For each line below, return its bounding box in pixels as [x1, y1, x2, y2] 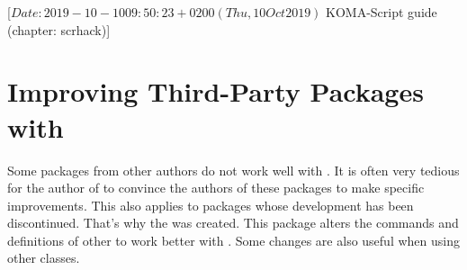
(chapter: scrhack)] [7, 20, 111, 39]
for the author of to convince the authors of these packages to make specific [7, 178, 425, 197]
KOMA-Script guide [326, 3, 437, 21]
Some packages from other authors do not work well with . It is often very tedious [7, 160, 460, 179]
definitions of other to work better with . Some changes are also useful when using [7, 230, 460, 249]
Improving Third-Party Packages [7, 73, 424, 110]
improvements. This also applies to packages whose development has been [7, 195, 414, 214]
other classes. [7, 248, 80, 267]
